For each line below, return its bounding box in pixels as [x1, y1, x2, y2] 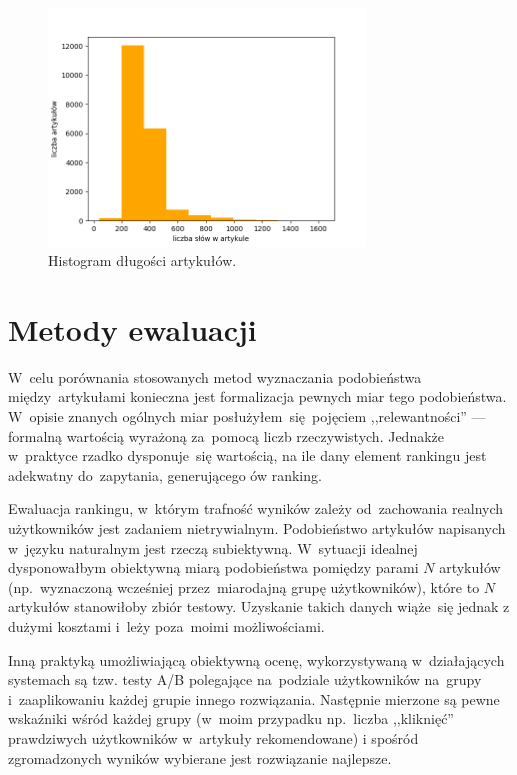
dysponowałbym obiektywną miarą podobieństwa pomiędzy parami [8, 557, 419, 578]
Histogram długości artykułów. [48, 250, 237, 271]
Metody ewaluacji [8, 308, 257, 349]
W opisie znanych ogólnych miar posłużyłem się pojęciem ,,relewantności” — [8, 406, 486, 426]
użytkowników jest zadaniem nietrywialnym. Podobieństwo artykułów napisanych [8, 517, 506, 538]
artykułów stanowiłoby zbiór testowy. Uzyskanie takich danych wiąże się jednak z [8, 596, 510, 617]
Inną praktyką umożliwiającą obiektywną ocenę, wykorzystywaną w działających [8, 649, 505, 670]
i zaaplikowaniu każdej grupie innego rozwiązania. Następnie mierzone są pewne [8, 688, 500, 709]
